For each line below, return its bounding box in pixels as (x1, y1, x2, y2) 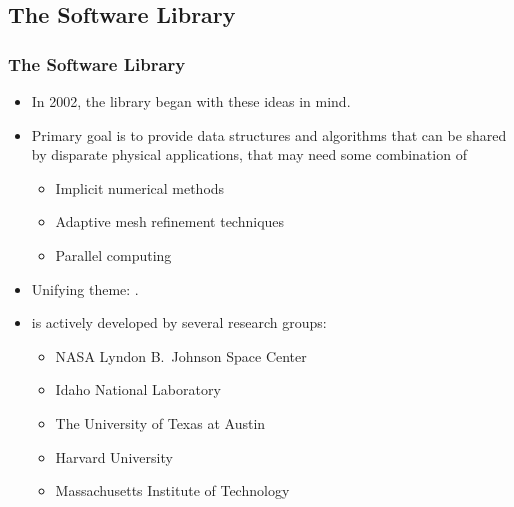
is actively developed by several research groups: (31, 312, 327, 333)
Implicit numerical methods (55, 177, 225, 198)
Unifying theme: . (31, 278, 139, 299)
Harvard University (55, 446, 173, 467)
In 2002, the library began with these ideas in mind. (31, 91, 351, 111)
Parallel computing (55, 244, 172, 265)
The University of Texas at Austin (55, 412, 266, 433)
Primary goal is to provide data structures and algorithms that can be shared (31, 124, 507, 145)
